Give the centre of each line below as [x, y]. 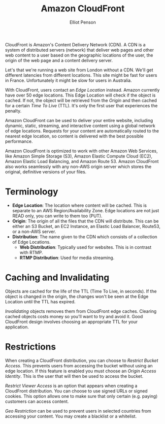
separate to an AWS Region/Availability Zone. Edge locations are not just [85, 210]
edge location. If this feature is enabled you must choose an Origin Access [81, 371]
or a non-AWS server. [34, 231]
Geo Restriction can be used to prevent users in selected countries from [78, 411]
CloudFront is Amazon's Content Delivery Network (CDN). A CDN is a [75, 44]
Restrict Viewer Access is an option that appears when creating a [71, 386]
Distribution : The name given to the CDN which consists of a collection [85, 236]
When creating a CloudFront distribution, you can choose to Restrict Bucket [82, 360]
